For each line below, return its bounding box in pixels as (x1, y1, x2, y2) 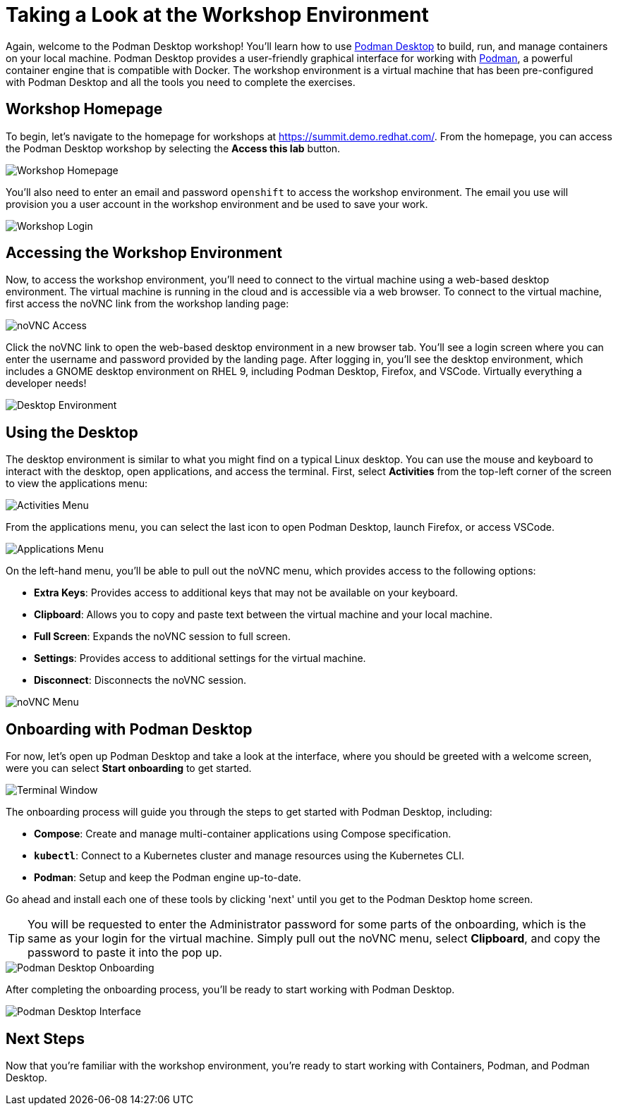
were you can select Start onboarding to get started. (6, 762, 252, 775)
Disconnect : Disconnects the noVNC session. (34, 674, 247, 687)
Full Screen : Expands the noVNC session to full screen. (34, 630, 291, 643)
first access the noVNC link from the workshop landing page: (6, 297, 289, 310)
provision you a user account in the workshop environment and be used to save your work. (6, 197, 428, 210)
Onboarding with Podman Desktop (6, 720, 253, 738)
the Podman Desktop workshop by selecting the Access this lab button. (6, 142, 341, 154)
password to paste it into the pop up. (28, 945, 222, 960)
